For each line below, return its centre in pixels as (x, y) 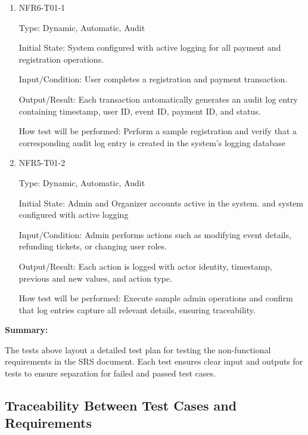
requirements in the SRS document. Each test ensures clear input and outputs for (154, 361)
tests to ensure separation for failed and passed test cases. (110, 373)
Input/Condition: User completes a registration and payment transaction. (153, 79)
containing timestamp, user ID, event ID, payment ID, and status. (140, 111)
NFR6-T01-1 (42, 7)
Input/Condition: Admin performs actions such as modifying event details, (155, 234)
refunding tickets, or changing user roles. (93, 246)
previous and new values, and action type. (96, 278)
